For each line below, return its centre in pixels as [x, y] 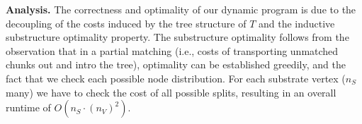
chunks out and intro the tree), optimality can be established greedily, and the [176, 64]
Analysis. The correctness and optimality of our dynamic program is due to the [181, 9]
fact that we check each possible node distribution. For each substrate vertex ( [176, 78]
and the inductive [296, 23]
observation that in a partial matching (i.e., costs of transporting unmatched [172, 50]
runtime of [28, 107]
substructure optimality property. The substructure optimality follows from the [177, 37]
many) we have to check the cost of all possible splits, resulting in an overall [171, 92]
